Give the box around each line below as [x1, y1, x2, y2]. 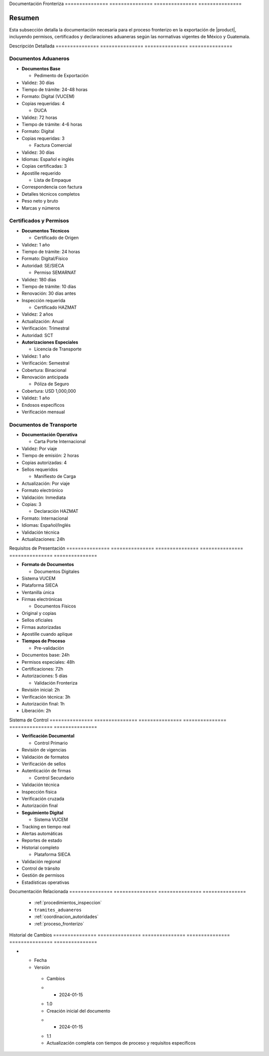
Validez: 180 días [21, 276, 57, 282]
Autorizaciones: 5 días [21, 673, 68, 679]
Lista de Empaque [34, 177, 72, 183]
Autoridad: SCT [21, 332, 53, 338]
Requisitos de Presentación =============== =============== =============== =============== [9, 545, 244, 551]
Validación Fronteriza [34, 680, 78, 686]
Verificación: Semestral [21, 360, 70, 366]
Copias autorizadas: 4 [21, 460, 67, 466]
